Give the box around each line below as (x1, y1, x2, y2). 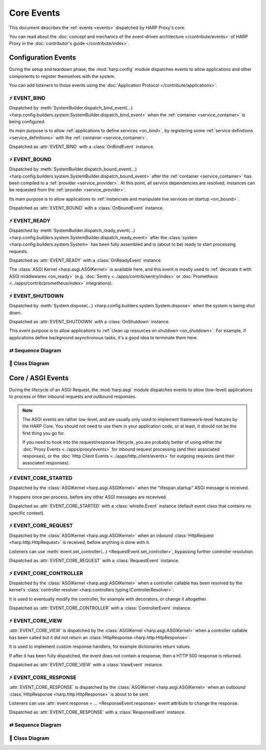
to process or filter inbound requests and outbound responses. (9, 393, 137, 399)
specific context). (9, 510, 45, 516)
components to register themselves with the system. (9, 73, 116, 79)
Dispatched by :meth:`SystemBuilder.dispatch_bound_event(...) (9, 166, 137, 172)
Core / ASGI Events (9, 374, 69, 382)
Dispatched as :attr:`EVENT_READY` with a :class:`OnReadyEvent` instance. (9, 257, 162, 263)
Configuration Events (9, 53, 76, 62)
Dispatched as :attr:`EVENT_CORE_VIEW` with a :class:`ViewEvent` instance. (9, 661, 164, 668)
